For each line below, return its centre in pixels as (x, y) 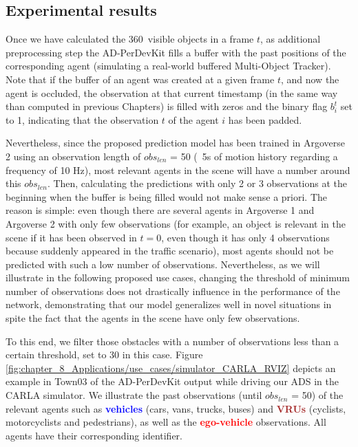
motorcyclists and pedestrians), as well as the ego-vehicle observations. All (166, 422)
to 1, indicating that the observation (82, 119)
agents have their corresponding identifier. (94, 435)
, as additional (291, 39)
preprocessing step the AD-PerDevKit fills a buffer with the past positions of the (176, 52)
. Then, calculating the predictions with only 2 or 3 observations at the (197, 183)
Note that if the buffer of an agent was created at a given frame (140, 79)
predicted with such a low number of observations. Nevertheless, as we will (163, 264)
